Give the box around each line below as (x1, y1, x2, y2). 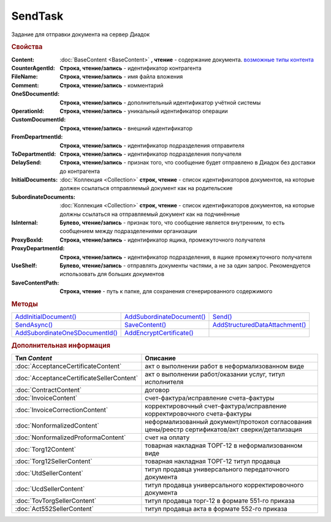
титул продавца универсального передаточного (145, 465, 289, 474)
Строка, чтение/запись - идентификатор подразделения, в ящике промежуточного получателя (59, 253, 312, 261)
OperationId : (11, 107, 45, 115)
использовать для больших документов (59, 271, 165, 278)
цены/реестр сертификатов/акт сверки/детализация (145, 425, 303, 434)
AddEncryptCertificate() (124, 329, 194, 337)
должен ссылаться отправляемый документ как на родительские (59, 185, 233, 192)
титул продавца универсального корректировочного (145, 480, 304, 489)
